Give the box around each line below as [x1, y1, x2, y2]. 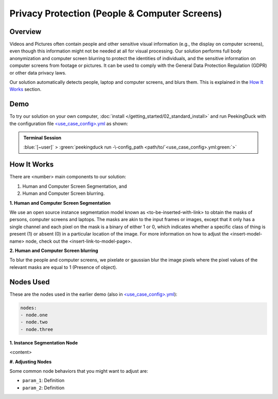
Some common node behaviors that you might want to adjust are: [9, 368, 148, 374]
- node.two [20, 319, 48, 325]
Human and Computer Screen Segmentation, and [22, 183, 127, 189]
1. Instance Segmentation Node [9, 339, 78, 346]
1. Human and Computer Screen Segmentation [9, 199, 111, 206]
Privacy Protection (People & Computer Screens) [9, 8, 222, 19]
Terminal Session [23, 135, 62, 141]
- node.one [20, 312, 48, 318]
